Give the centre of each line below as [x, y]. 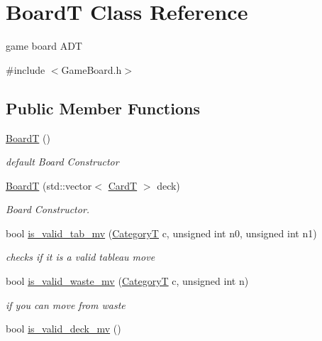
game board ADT [44, 46]
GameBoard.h [91, 69]
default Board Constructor [62, 162]
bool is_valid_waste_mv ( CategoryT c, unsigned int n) [127, 281]
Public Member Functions [103, 108]
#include [26, 69]
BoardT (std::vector [49, 185]
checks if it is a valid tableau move [80, 257]
